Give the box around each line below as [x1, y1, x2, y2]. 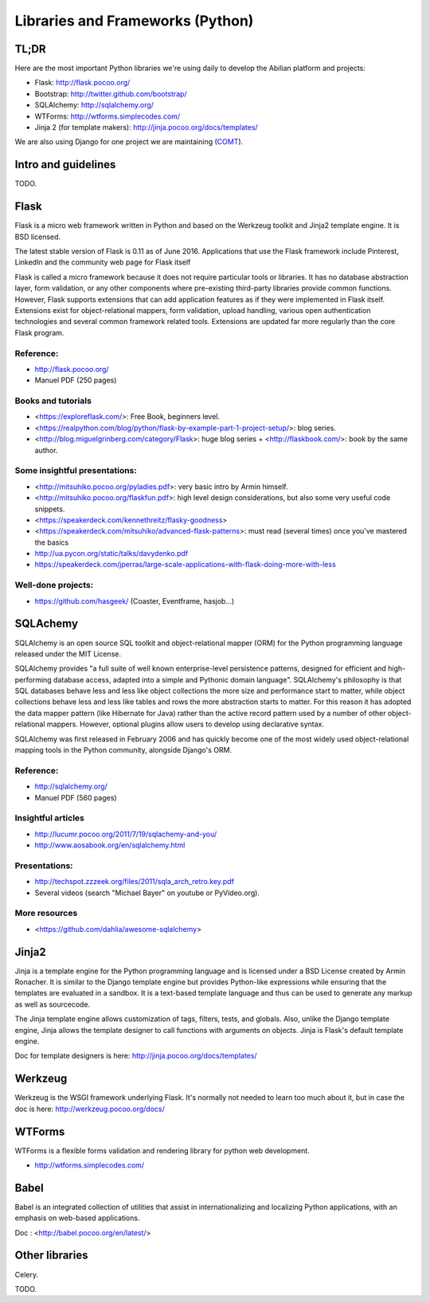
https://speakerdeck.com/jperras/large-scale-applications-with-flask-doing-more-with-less [34, 560, 336, 569]
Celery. [14, 1270, 39, 1279]
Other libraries [14, 1249, 88, 1262]
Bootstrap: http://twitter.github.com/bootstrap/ [34, 88, 187, 99]
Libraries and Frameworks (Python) [14, 12, 254, 29]
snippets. [34, 504, 65, 514]
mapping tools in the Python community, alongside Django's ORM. [14, 745, 233, 755]
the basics [34, 538, 69, 547]
